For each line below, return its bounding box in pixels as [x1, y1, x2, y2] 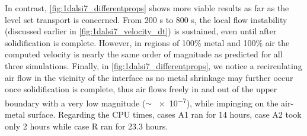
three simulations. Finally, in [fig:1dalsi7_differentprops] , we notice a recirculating [5, 59, 302, 72]
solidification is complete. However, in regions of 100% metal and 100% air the [5, 36, 290, 48]
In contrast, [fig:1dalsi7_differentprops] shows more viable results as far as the [5, 2, 289, 14]
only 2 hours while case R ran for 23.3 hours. [5, 119, 168, 132]
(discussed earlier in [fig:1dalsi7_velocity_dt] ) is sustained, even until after [5, 25, 277, 37]
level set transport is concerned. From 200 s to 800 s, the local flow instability [5, 13, 287, 25]
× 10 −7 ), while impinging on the [158, 95, 279, 109]
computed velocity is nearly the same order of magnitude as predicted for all [5, 48, 283, 60]
